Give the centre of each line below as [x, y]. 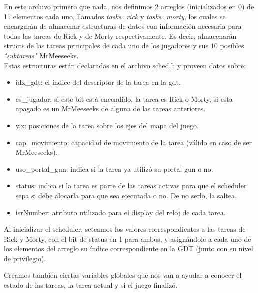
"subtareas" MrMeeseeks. [41, 55]
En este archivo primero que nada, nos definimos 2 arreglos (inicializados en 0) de [129, 6]
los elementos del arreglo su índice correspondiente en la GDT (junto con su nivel [129, 248]
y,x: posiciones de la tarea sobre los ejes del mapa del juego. [107, 125]
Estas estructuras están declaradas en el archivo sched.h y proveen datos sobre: [125, 65]
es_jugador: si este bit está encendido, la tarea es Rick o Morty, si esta [124, 99]
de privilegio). [25, 258]
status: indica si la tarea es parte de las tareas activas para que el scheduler [131, 185]
